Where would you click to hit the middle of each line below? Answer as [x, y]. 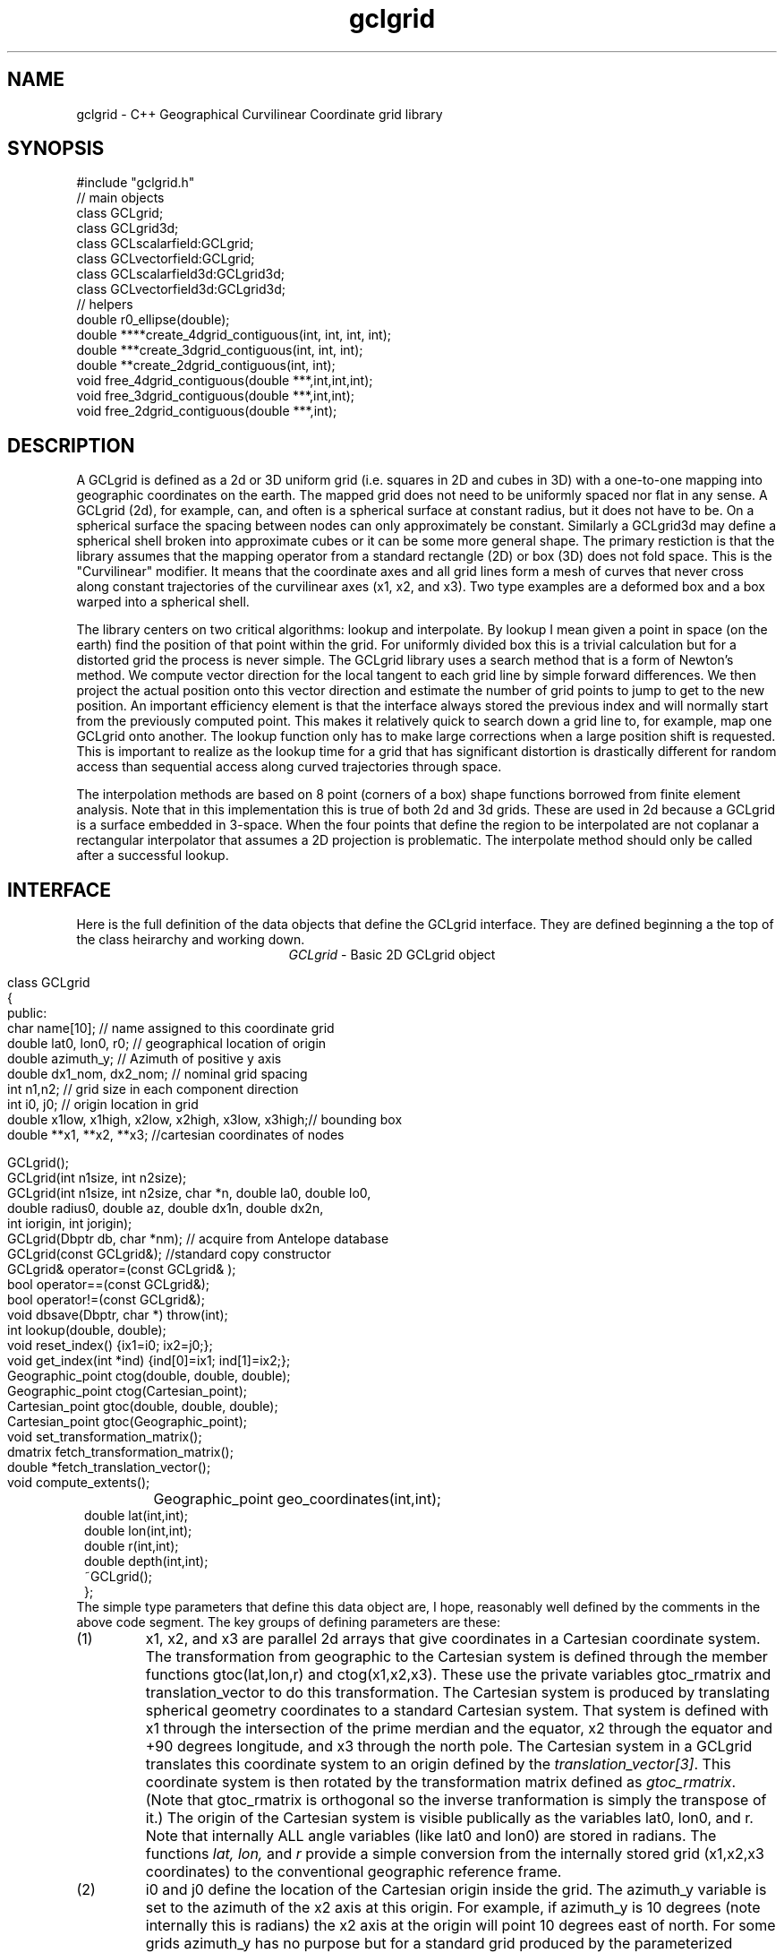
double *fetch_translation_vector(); [109, 1467]
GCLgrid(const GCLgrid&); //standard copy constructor [169, 1254]
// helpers [105, 305]
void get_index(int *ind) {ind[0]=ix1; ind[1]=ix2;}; [149, 1361]
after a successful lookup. [153, 856]
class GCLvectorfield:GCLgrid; [166, 259]
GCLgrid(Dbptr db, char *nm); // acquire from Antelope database [198, 1239]
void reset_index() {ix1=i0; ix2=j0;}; [110, 1346]
